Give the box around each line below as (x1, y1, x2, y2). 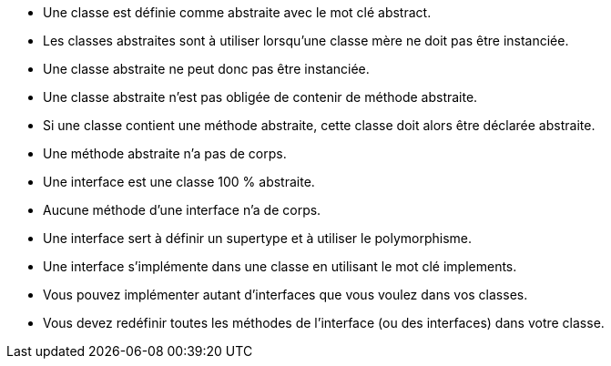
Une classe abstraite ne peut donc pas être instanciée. (43, 61, 370, 76)
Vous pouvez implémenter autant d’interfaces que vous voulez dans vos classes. (43, 287, 528, 302)
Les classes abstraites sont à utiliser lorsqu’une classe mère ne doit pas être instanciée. (43, 33, 569, 48)
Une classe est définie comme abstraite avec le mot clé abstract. (43, 5, 432, 20)
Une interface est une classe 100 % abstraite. (43, 174, 315, 189)
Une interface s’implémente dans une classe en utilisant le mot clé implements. (43, 259, 517, 274)
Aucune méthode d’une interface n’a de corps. (43, 202, 321, 218)
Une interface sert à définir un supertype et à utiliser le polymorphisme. (43, 230, 473, 246)
